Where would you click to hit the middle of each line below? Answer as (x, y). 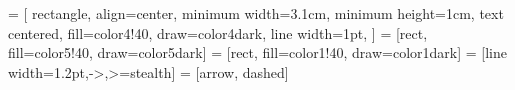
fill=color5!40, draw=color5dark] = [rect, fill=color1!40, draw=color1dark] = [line (257, 52)
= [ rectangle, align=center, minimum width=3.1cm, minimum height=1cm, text (256, 13)
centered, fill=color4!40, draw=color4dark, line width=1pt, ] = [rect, (218, 32)
